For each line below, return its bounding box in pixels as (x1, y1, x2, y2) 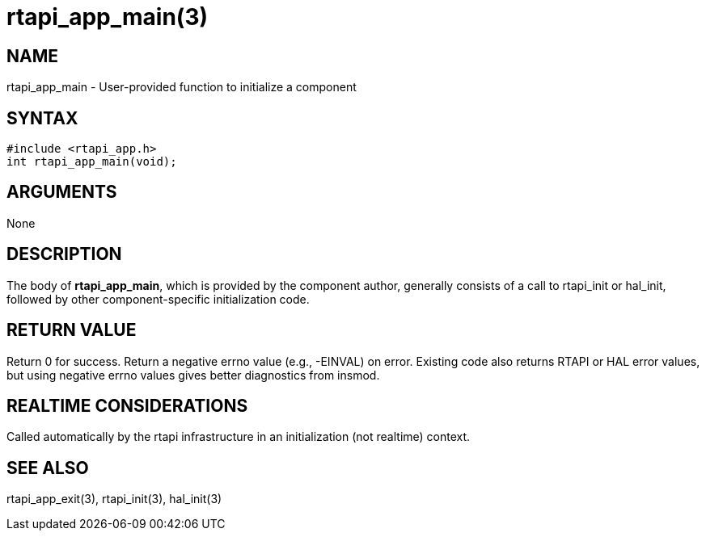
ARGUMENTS (6, 182, 117, 203)
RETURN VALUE (6, 320, 137, 341)
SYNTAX (6, 107, 78, 128)
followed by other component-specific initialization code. (6, 292, 310, 306)
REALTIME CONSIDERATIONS (6, 395, 248, 416)
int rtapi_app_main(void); (6, 155, 177, 169)
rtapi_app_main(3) (6, 3, 209, 31)
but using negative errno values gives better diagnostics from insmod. (6, 367, 380, 382)
